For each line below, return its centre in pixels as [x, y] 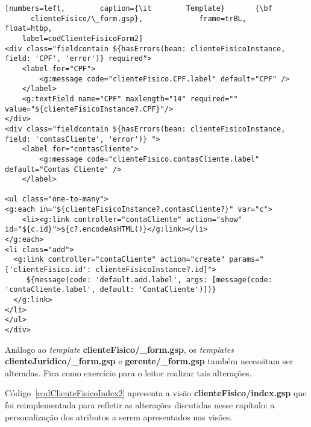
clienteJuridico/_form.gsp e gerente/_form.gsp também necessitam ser [149, 361]
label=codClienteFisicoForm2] [83, 38]
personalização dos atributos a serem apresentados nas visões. [119, 416]
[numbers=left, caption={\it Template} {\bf [139, 8]
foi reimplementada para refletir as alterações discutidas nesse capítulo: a [140, 405]
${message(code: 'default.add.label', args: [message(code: [149, 280]
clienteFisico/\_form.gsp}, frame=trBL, [138, 18]
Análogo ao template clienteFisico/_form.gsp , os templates [119, 349]
